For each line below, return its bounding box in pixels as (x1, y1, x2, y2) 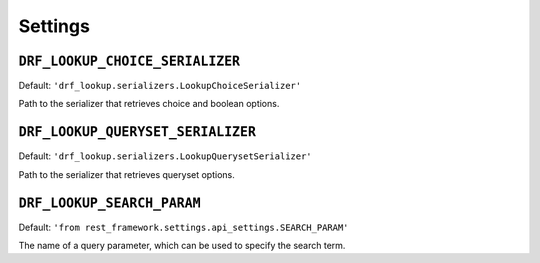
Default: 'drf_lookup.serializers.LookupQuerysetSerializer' (18, 150, 312, 162)
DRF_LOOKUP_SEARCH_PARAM (18, 195, 201, 211)
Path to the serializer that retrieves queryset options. (18, 168, 235, 180)
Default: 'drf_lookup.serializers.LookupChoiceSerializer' (18, 80, 302, 92)
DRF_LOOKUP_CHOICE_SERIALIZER (18, 53, 241, 69)
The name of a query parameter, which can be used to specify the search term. (18, 240, 346, 252)
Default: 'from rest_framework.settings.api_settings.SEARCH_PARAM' (18, 221, 349, 233)
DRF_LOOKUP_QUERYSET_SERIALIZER (18, 124, 257, 140)
